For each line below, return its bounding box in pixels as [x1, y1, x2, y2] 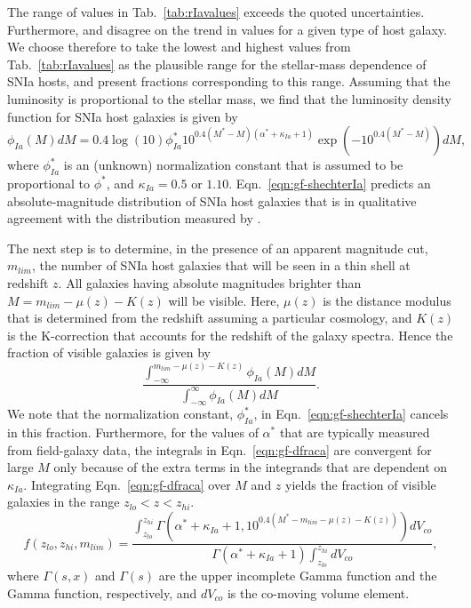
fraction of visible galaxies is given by [7, 343, 211, 362]
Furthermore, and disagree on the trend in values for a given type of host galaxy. [7, 20, 447, 38]
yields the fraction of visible [285, 475, 436, 493]
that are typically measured [279, 423, 430, 442]
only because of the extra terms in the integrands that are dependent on [53, 458, 448, 476]
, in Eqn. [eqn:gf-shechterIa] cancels [253, 404, 449, 423]
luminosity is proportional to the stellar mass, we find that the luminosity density [7, 89, 452, 108]
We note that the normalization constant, [7, 404, 234, 423]
